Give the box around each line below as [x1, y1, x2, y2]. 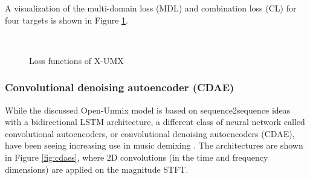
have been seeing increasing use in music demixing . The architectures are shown [5, 139, 303, 152]
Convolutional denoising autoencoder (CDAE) [5, 80, 234, 95]
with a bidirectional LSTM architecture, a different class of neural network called [5, 115, 305, 128]
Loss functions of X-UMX [29, 54, 124, 66]
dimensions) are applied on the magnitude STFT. [5, 162, 189, 175]
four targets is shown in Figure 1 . [5, 13, 128, 26]
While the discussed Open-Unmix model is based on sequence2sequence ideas [5, 103, 291, 116]
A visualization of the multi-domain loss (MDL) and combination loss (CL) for [5, 2, 297, 14]
